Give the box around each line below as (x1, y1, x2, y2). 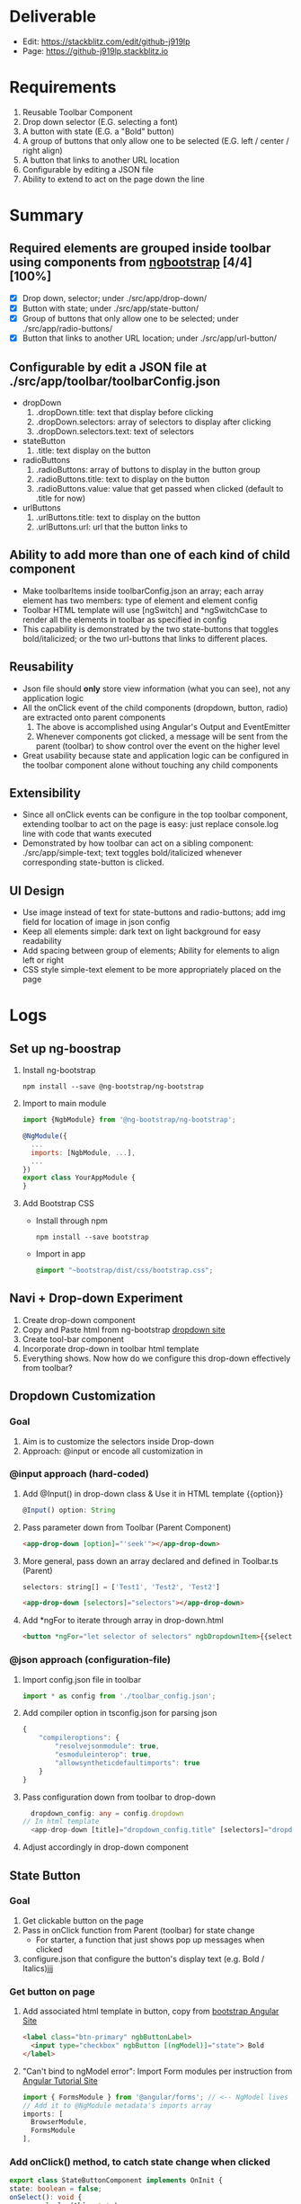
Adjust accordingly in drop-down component (22, 1842, 189, 1853)
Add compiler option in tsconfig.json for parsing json (22, 1708, 217, 1719)
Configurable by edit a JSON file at (9, 360, 208, 375)
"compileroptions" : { (39, 1733, 120, 1743)
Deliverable (9, 6, 97, 27)
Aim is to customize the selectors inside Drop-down (22, 1435, 215, 1446)
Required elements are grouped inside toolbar (9, 241, 271, 256)
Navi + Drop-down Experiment (9, 1291, 183, 1306)
